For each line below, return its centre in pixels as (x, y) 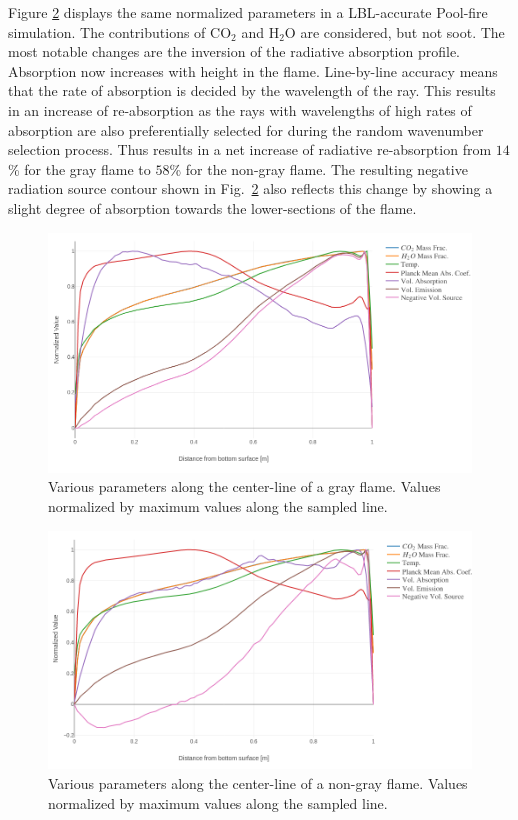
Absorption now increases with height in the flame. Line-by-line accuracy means (253, 70)
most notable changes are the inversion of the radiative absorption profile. (234, 51)
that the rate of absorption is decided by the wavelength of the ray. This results (252, 90)
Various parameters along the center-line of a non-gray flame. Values (258, 783)
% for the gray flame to (79, 168)
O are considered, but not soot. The (394, 31)
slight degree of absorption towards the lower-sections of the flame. (212, 207)
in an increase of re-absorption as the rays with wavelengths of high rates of (240, 109)
